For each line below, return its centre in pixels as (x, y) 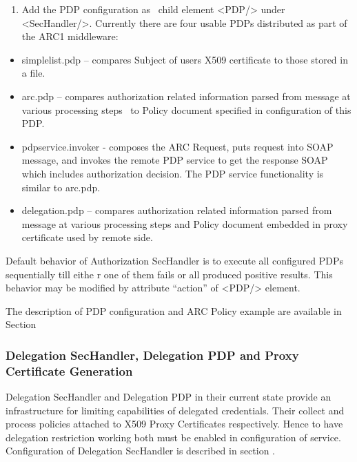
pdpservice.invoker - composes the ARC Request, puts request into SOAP (177, 146)
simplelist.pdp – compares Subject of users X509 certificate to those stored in (185, 59)
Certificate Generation (69, 370)
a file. (33, 73)
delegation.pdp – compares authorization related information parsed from (177, 210)
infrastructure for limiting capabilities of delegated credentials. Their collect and (175, 410)
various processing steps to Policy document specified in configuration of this (186, 109)
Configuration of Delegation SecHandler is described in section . (141, 451)
